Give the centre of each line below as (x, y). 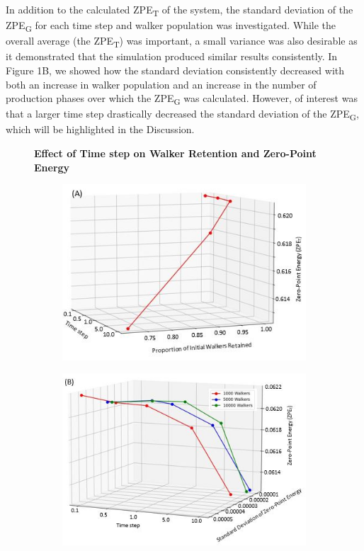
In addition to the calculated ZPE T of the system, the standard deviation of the (180, 10)
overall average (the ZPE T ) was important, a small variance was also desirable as (182, 42)
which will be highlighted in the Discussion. (100, 129)
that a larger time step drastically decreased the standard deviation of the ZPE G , (182, 115)
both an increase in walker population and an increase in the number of (161, 84)
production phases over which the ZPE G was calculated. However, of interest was (182, 99)
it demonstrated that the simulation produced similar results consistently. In (172, 56)
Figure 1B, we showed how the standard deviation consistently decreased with (175, 70)
